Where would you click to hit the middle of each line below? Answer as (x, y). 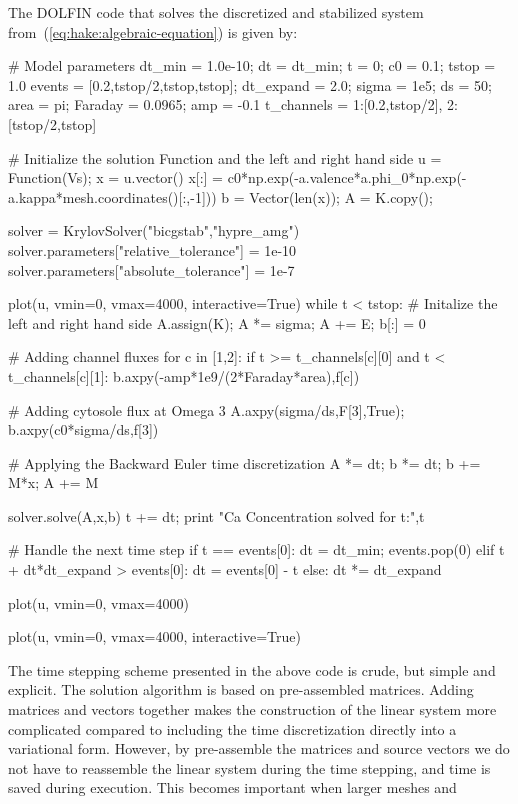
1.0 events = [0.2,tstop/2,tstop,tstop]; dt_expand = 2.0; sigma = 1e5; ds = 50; (250, 84)
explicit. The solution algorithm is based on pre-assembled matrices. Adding (241, 689)
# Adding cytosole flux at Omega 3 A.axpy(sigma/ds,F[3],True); (206, 409)
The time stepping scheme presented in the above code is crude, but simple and (252, 669)
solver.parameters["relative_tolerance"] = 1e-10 (152, 249)
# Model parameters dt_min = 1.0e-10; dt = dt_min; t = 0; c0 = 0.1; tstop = (252, 65)
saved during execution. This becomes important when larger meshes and (232, 787)
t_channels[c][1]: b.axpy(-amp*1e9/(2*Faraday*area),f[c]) (184, 375)
